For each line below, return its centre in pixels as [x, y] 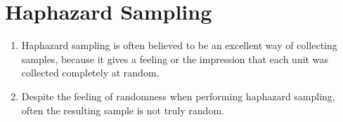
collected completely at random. [90, 73]
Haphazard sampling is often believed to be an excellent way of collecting [179, 45]
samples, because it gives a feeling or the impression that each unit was [175, 59]
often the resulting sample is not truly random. [123, 110]
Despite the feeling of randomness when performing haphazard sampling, [178, 96]
